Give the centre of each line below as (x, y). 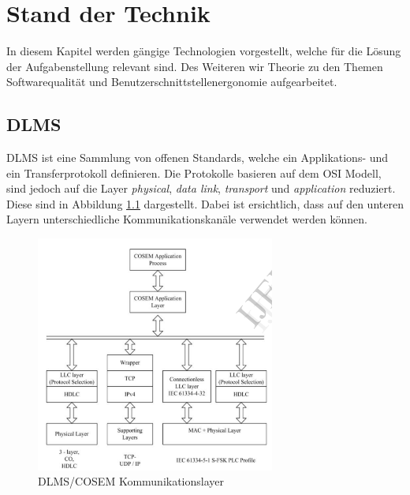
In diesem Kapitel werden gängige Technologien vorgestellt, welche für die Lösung (204, 51)
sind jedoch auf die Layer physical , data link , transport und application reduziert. (201, 188)
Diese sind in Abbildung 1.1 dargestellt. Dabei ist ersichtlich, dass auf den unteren (205, 203)
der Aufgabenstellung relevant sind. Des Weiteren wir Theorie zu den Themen (195, 66)
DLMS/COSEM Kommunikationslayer (131, 481)
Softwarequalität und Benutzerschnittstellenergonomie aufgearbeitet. (172, 82)
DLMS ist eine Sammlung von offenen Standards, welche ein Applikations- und (198, 157)
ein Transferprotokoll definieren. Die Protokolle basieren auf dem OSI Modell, (194, 172)
